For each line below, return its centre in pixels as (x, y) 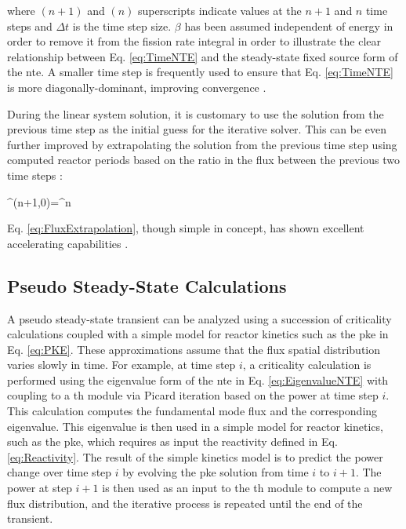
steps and (30, 26)
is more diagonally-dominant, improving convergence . (137, 87)
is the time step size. (122, 26)
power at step (40, 488)
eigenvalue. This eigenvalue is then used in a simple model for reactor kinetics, (195, 426)
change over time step (60, 472)
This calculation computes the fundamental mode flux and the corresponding (192, 411)
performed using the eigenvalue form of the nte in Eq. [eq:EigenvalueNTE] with (198, 379)
